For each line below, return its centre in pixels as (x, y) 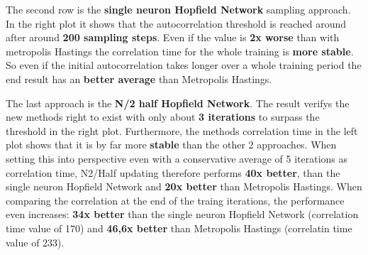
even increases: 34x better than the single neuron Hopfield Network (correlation (182, 214)
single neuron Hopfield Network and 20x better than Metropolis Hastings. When (184, 186)
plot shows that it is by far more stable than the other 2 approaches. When (171, 145)
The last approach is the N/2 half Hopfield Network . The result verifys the (178, 103)
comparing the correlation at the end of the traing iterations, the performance (175, 200)
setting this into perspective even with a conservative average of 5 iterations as (177, 158)
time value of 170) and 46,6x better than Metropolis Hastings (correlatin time (179, 228)
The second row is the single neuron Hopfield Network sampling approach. (178, 9)
